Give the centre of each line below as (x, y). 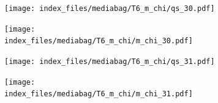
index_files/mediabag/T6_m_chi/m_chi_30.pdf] (99, 41)
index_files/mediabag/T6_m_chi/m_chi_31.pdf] (99, 94)
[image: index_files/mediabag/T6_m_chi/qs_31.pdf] (110, 61)
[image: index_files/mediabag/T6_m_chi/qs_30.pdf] (110, 9)
